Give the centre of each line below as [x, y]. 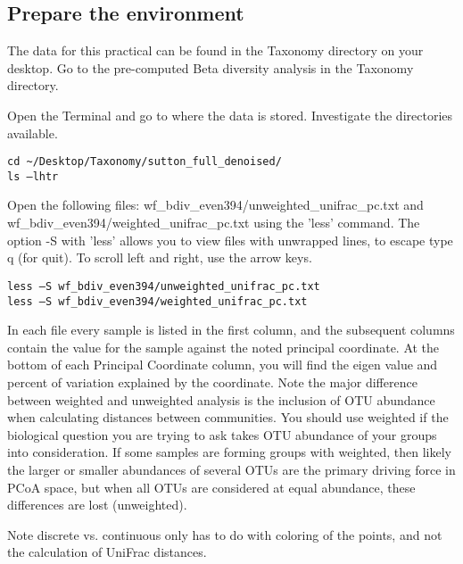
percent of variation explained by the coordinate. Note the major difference [212, 382]
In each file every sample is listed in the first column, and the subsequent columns [231, 330]
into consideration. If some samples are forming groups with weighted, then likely [229, 452]
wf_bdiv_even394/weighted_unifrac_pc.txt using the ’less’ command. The [214, 223]
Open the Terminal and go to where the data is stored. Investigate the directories [230, 115]
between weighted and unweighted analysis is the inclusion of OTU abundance [221, 399]
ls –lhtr [33, 176]
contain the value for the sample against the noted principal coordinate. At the [223, 347]
